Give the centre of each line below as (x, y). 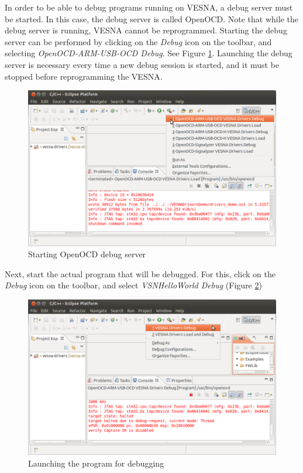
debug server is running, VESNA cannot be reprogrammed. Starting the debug (146, 30)
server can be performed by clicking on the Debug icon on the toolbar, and (138, 41)
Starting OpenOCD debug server (87, 254)
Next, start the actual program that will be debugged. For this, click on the (140, 273)
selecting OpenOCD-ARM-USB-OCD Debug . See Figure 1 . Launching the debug (149, 53)
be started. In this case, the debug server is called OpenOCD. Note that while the (151, 18)
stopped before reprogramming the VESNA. (84, 76)
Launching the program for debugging (96, 463)
